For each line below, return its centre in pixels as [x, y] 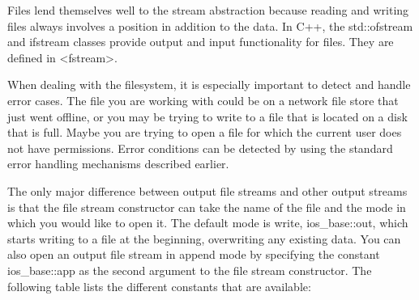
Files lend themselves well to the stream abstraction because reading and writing [208, 10]
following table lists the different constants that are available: [159, 286]
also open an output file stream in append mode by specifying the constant [194, 254]
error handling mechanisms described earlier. [118, 164]
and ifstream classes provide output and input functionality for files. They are [201, 42]
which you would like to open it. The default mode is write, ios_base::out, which [208, 223]
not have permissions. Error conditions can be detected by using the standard [200, 148]
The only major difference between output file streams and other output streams [207, 190]
